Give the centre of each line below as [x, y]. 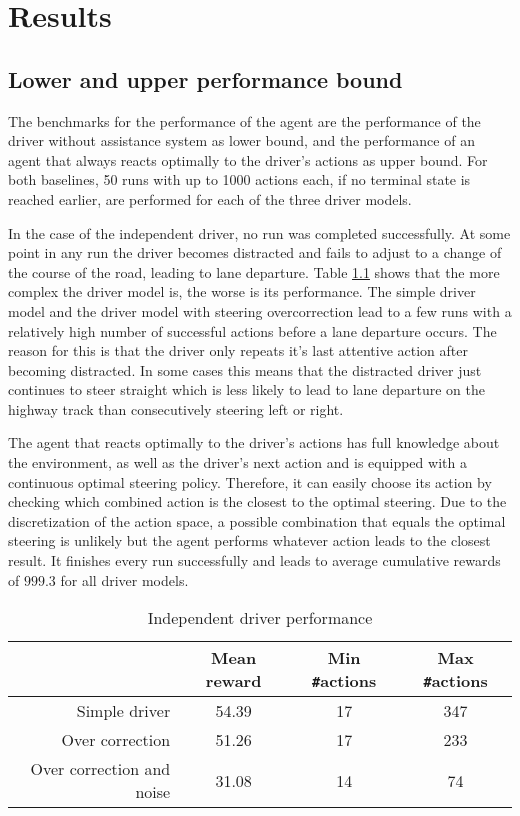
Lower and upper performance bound [205, 78]
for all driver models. [124, 579]
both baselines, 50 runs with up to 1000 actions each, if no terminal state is [239, 179]
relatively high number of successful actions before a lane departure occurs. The [252, 330]
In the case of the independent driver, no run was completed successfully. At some [259, 232]
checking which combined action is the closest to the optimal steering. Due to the [257, 501]
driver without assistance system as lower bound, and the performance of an [241, 140]
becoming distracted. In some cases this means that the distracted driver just [245, 369]
